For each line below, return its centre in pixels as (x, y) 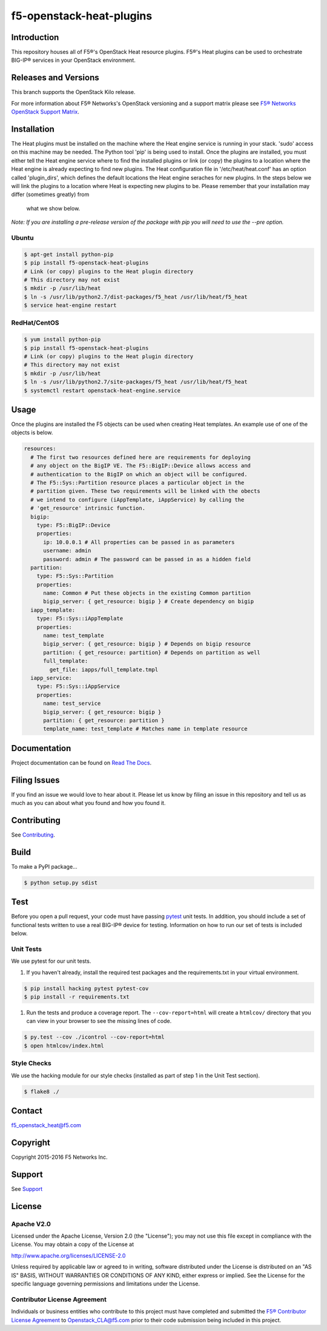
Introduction (35, 37)
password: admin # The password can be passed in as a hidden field (147, 559)
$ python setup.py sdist (61, 882)
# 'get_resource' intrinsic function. (88, 508)
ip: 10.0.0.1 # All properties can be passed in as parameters (139, 542)
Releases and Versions (55, 78)
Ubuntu (22, 238)
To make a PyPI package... (45, 866)
